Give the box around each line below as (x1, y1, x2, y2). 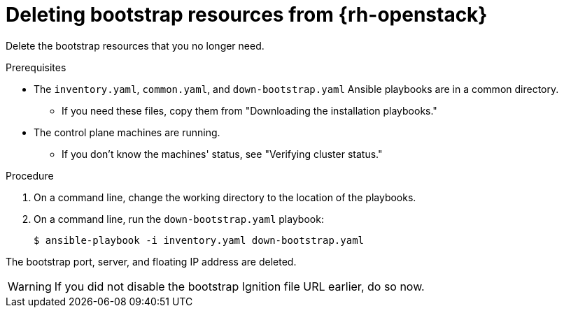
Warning (8, 279, 52, 293)
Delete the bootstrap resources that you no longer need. (6, 39, 265, 52)
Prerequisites (6, 61, 66, 73)
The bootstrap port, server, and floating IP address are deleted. (6, 255, 297, 268)
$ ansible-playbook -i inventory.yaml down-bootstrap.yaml (34, 234, 365, 246)
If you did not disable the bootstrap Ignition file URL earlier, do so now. (54, 279, 425, 293)
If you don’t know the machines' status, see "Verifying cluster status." (62, 147, 383, 160)
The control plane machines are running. (34, 126, 220, 138)
